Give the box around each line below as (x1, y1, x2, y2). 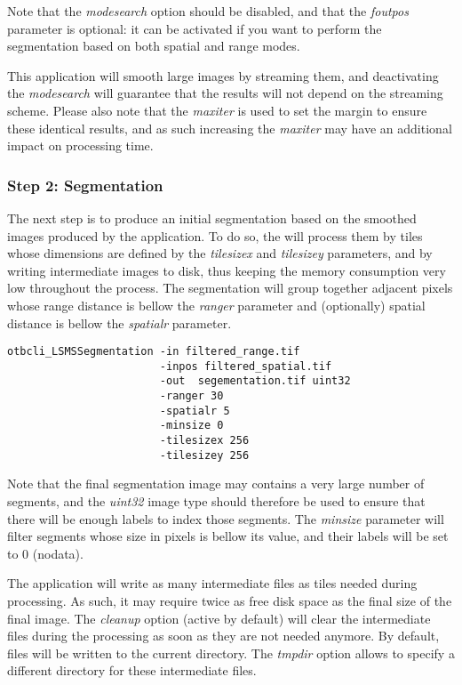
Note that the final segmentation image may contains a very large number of (7, 474, 425, 493)
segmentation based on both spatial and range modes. (7, 36, 300, 55)
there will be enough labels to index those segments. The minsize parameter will (7, 509, 444, 528)
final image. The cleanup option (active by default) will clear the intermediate (7, 608, 431, 627)
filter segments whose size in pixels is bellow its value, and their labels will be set (7, 527, 449, 545)
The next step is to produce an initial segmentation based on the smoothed (7, 208, 417, 227)
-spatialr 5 (159, 404, 230, 417)
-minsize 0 (159, 419, 224, 432)
